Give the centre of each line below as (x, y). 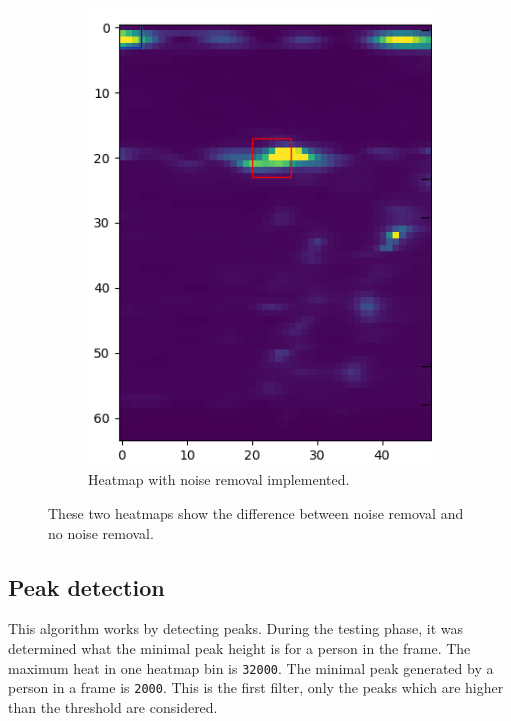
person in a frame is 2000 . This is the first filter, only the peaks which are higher (256, 687)
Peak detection (86, 586)
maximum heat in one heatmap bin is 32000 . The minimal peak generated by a (251, 667)
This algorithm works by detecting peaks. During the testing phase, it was (235, 628)
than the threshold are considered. (113, 706)
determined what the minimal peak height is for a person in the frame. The (239, 647)
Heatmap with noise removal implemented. (219, 479)
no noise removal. (101, 532)
